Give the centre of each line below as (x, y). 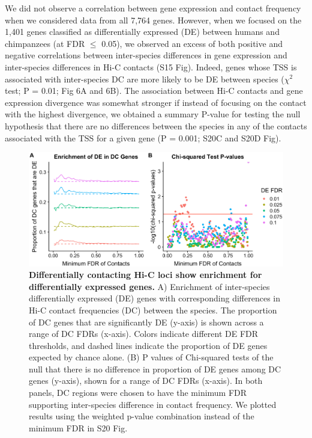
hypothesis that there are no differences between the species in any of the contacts (156, 125)
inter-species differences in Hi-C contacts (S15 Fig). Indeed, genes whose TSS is (151, 66)
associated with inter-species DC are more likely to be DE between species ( (145, 79)
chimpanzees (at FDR (45, 43)
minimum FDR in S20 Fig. (78, 427)
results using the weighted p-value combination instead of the (142, 416)
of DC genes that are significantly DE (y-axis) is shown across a (146, 322)
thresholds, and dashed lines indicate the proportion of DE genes (148, 345)
